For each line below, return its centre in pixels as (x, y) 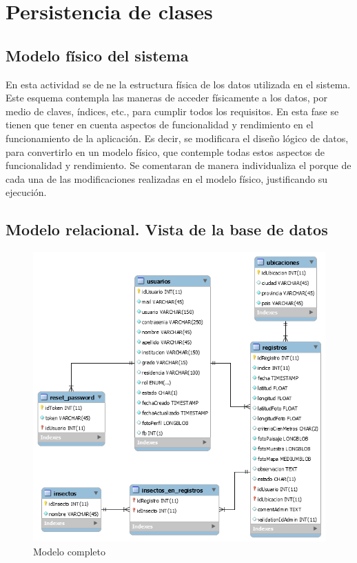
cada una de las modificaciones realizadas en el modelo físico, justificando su (167, 178)
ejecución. (26, 192)
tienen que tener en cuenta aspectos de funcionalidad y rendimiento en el (160, 125)
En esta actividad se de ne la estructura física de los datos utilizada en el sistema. (178, 84)
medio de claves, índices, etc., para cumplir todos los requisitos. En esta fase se (172, 111)
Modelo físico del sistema (97, 55)
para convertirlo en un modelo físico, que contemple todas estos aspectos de (165, 151)
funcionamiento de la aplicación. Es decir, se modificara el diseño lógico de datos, (177, 138)
